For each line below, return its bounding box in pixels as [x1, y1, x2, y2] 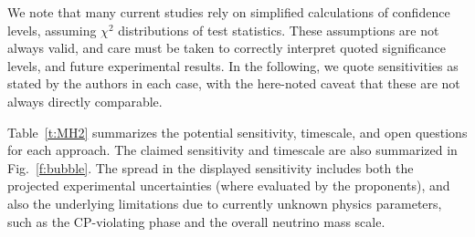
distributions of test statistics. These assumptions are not [118, 20, 439, 39]
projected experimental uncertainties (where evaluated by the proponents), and [7, 176, 450, 195]
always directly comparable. [7, 91, 163, 110]
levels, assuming [7, 20, 97, 39]
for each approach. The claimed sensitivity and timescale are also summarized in [7, 140, 458, 160]
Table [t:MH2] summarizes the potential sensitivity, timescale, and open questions [7, 122, 468, 141]
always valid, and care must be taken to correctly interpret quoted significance [7, 38, 446, 57]
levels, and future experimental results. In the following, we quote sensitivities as [7, 56, 459, 75]
